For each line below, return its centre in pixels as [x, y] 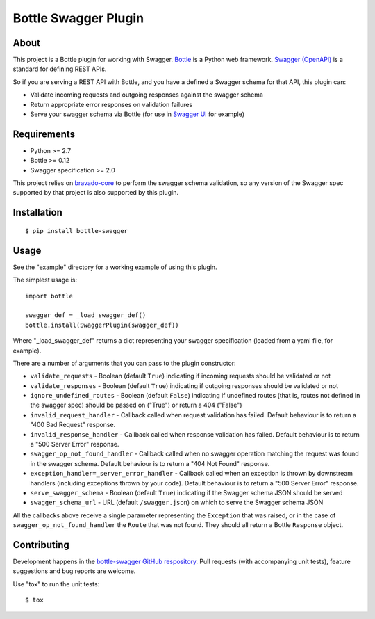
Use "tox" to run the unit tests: [56, 584]
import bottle [49, 296]
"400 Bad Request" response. [73, 425]
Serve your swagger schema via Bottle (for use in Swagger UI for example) [137, 114]
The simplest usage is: [45, 280]
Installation [37, 212]
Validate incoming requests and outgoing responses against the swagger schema [147, 95]
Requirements [44, 134]
